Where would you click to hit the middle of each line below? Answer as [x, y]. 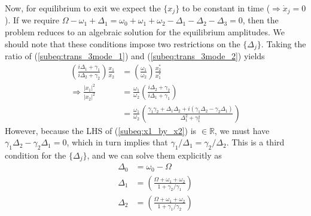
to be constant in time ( [226, 8]
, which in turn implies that [117, 142]
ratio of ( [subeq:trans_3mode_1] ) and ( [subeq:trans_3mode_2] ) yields [135, 56]
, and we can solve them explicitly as [154, 155]
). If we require [32, 20]
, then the [260, 20]
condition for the [36, 155]
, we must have [242, 130]
